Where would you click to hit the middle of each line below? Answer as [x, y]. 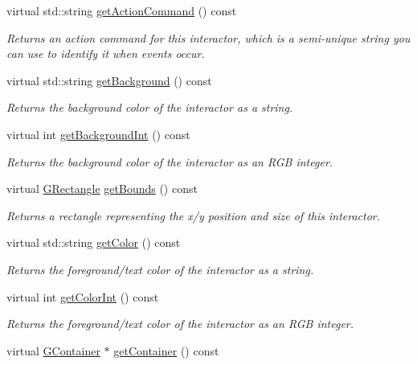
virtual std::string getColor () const [94, 242]
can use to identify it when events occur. [106, 53]
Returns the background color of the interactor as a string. [150, 107]
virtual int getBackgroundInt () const [98, 134]
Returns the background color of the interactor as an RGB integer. [170, 161]
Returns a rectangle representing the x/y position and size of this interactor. [194, 215]
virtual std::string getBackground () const [109, 80]
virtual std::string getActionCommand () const [122, 10]
